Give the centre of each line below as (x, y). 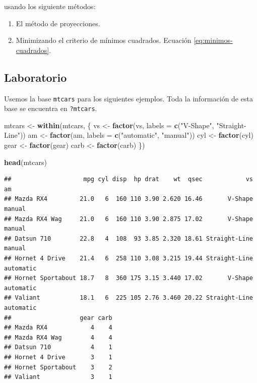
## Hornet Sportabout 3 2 (58, 367)
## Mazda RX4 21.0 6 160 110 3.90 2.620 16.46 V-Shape (128, 199)
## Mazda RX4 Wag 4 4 (58, 337)
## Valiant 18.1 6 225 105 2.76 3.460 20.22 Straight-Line (128, 298)
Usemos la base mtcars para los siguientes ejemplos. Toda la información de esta (128, 98)
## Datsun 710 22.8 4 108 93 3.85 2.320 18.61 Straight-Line (128, 238)
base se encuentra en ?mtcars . (51, 108)
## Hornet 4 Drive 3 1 (58, 357)
